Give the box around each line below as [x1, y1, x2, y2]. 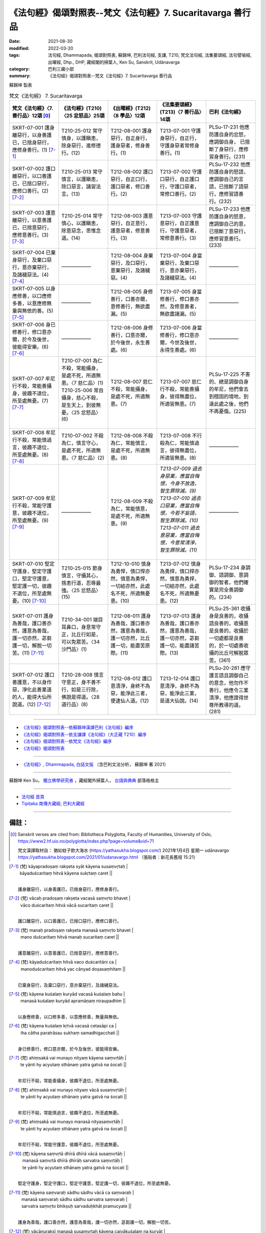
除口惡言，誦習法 [61, 183, 101, 190]
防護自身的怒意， [208, 213, 249, 220]
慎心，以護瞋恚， [61, 220, 101, 227]
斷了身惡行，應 [208, 146, 244, 153]
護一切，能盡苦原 [110, 642, 150, 649]
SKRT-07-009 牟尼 [12, 495, 56, 502]
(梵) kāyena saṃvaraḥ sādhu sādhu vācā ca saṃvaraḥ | [21, 1189, 134, 1196]
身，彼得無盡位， [160, 393, 199, 400]
